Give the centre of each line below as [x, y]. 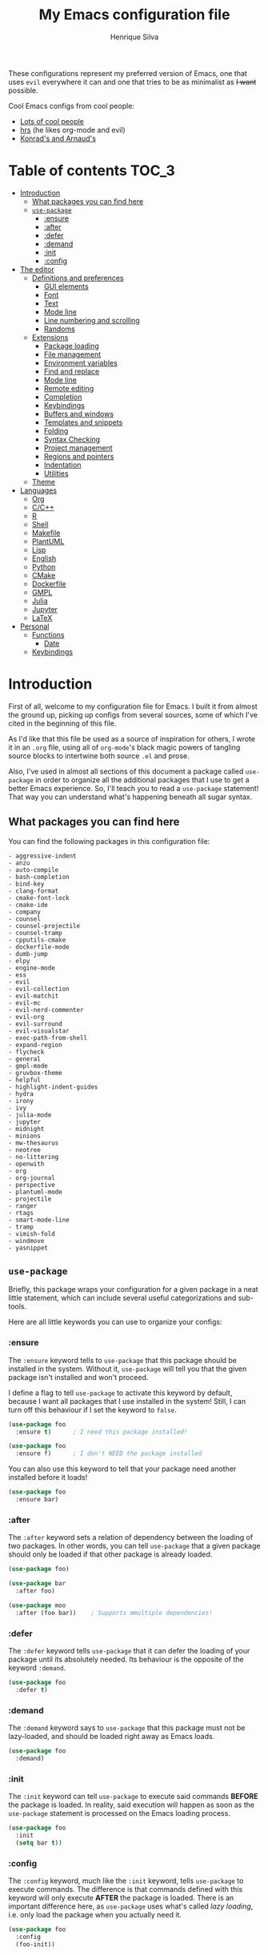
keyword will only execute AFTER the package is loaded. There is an [121, 1897]
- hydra [21, 1093]
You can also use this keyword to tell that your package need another [122, 1469]
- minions [25, 1136]
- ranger [23, 1205]
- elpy [19, 961]
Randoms [60, 329]
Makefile [46, 533]
